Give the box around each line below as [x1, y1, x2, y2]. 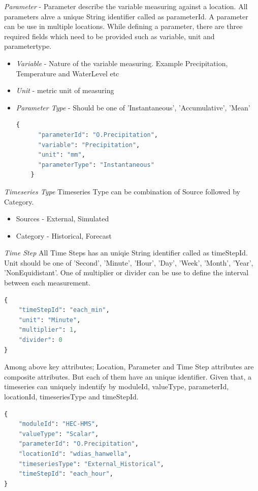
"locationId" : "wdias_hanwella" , [18, 450, 132, 457]
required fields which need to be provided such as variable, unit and [4, 31, 215, 41]
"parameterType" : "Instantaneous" [38, 161, 154, 168]
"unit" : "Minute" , [18, 316, 81, 324]
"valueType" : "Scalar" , [18, 430, 99, 438]
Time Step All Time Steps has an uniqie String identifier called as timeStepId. [4, 247, 248, 258]
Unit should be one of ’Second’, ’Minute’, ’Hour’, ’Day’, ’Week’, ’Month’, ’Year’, [4, 257, 253, 268]
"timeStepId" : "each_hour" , [18, 470, 113, 478]
